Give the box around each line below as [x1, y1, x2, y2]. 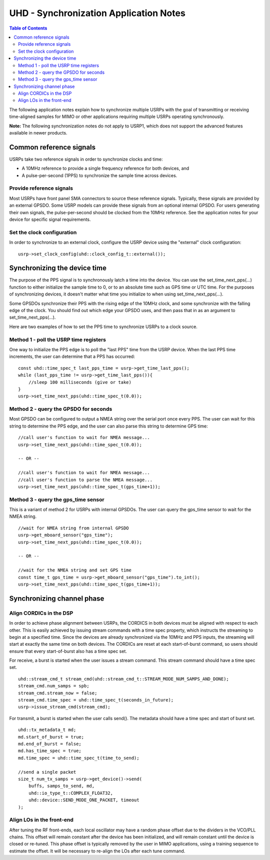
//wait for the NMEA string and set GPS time [18, 567, 132, 573]
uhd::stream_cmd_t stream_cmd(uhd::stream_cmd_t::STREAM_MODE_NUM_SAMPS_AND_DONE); [18, 676, 229, 682]
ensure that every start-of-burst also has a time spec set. [9, 648, 127, 654]
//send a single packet [18, 769, 76, 775]
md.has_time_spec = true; [18, 748, 82, 754]
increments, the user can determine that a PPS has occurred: [9, 354, 135, 360]
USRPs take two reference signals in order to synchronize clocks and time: [9, 156, 163, 162]
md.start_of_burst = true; [18, 734, 84, 740]
